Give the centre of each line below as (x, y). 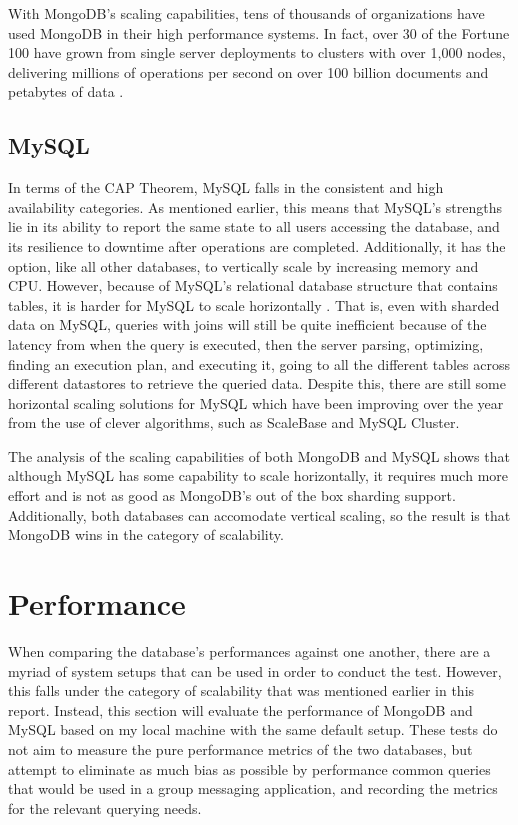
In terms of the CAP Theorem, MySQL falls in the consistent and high (226, 187)
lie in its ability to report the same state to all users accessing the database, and (254, 226)
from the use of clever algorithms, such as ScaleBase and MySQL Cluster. (234, 422)
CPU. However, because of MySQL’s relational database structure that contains (253, 285)
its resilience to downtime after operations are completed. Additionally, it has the (257, 245)
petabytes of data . (66, 91)
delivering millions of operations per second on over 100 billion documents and (248, 71)
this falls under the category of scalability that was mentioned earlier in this (241, 690)
